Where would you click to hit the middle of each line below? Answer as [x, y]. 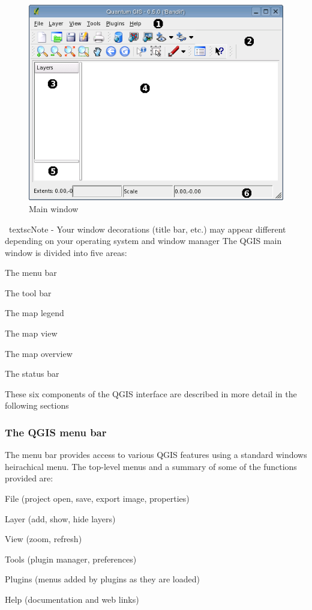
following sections [37, 405]
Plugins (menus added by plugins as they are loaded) [102, 579]
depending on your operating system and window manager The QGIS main [143, 241]
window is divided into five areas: [66, 252]
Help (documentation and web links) [72, 599]
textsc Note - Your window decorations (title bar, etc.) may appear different [147, 229]
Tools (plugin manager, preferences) [71, 559]
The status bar [32, 374]
